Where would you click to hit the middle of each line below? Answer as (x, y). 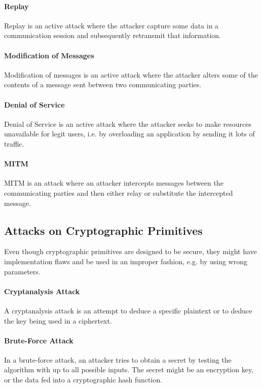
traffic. (14, 143)
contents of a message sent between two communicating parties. (103, 84)
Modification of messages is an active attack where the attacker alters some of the (131, 74)
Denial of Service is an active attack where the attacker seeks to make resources (128, 124)
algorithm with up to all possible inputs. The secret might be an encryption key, (129, 369)
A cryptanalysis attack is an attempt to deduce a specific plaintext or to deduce (128, 310)
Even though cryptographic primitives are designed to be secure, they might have (130, 251)
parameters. (22, 271)
